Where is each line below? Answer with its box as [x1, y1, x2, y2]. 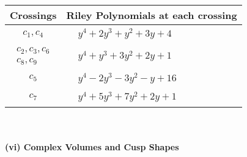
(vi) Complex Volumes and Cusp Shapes [5, 140, 179, 153]
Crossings [10, 8, 57, 22]
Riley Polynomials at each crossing [66, 8, 237, 22]
